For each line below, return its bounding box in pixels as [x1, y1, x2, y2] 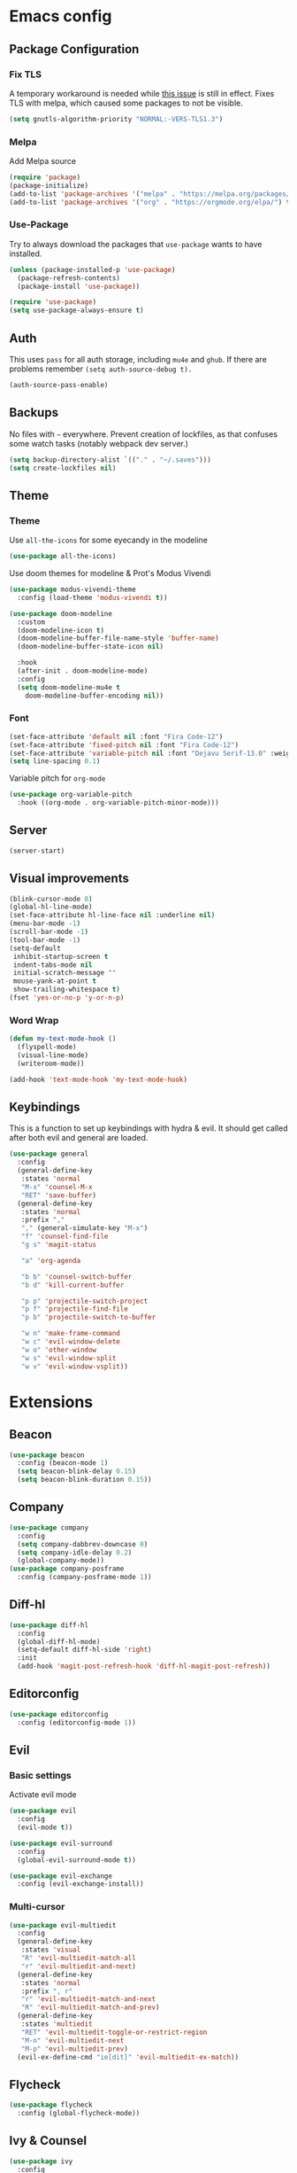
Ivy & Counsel [9, 2133, 87, 2148]
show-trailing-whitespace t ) [12, 985, 121, 994]
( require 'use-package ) [9, 298, 97, 307]
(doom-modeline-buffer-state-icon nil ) [17, 643, 164, 651]
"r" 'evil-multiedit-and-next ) [20, 1961, 137, 1971]
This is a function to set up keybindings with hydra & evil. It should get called [9, 1123, 288, 1133]
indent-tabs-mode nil [12, 960, 93, 970]
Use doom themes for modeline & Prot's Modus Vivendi [9, 568, 211, 579]
